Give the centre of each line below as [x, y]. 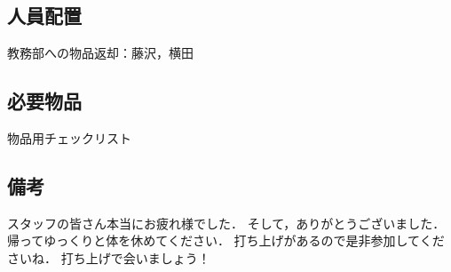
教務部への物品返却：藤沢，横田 [100, 53]
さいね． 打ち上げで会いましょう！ [109, 257]
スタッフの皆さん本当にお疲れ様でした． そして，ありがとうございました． [226, 223]
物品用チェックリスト [69, 138]
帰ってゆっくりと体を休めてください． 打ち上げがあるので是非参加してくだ [226, 240]
